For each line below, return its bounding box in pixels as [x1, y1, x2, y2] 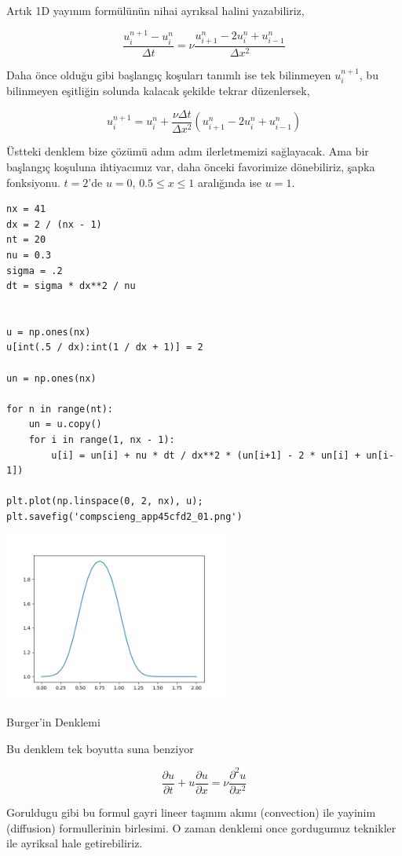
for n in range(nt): [6, 403, 114, 415]
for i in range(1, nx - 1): [28, 434, 175, 446]
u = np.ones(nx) [6, 326, 91, 338]
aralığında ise [198, 174, 262, 190]
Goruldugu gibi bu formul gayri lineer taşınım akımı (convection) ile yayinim [6, 803, 376, 820]
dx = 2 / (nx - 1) [6, 218, 102, 230]
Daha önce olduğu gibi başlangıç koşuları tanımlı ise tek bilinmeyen [6, 66, 331, 82]
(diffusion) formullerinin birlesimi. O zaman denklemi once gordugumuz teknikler [6, 819, 397, 836]
